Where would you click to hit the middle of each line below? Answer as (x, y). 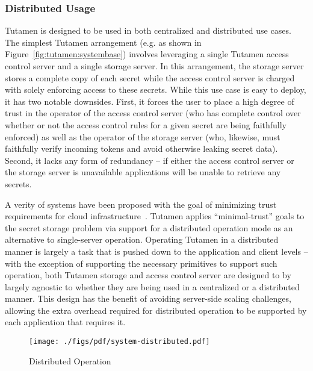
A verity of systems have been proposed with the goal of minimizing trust (141, 204)
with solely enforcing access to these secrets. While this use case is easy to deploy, (156, 89)
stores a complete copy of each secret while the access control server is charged (150, 77)
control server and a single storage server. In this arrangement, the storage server (154, 66)
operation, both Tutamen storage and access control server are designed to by (148, 275)
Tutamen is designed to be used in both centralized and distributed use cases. (148, 30)
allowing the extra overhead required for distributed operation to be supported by (156, 310)
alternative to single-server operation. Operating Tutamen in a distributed (142, 239)
